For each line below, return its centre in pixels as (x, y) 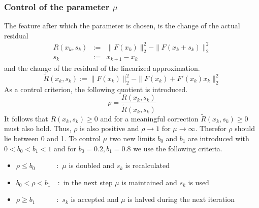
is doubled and (91, 165)
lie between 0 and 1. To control (53, 138)
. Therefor (211, 128)
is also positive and (109, 128)
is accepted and (95, 199)
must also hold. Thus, (38, 128)
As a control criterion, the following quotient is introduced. (96, 89)
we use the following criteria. (178, 148)
